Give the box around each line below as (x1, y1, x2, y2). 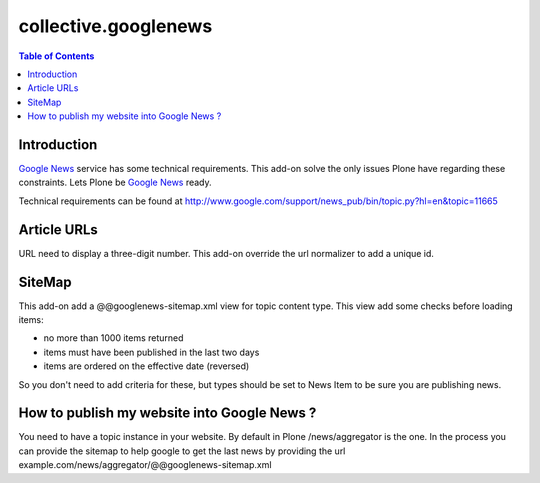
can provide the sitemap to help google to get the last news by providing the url (18, 445, 346, 457)
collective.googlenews (18, 15, 213, 37)
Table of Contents (18, 50, 95, 62)
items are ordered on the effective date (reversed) (43, 360, 250, 372)
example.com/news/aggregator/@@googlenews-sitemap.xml (18, 459, 272, 471)
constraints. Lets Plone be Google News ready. (18, 176, 212, 189)
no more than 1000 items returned (43, 332, 184, 344)
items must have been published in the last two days (43, 346, 260, 358)
